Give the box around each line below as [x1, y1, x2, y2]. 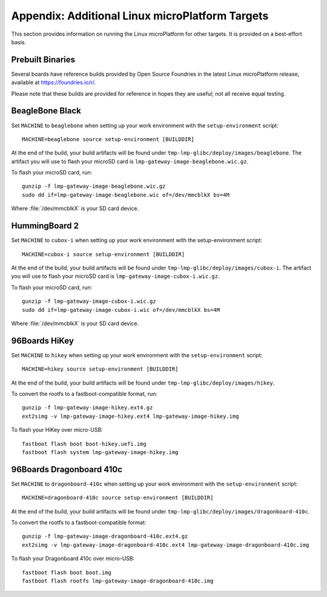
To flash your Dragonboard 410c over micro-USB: [11, 555, 135, 562]
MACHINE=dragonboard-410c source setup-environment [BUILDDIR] [22, 494, 214, 501]
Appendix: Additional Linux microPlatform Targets [11, 9, 269, 22]
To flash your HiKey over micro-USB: [11, 426, 103, 434]
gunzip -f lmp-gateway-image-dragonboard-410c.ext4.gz [22, 533, 188, 540]
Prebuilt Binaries [11, 54, 76, 65]
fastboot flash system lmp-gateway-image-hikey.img [22, 449, 179, 455]
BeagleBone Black [11, 106, 81, 116]
